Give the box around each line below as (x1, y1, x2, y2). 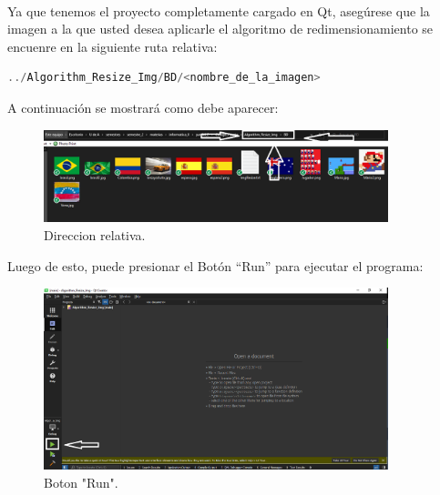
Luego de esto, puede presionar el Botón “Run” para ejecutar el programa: (7, 256, 424, 275)
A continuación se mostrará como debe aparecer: (7, 97, 279, 116)
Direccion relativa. (44, 226, 146, 245)
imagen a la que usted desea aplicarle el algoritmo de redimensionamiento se (7, 19, 434, 38)
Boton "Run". (44, 472, 118, 491)
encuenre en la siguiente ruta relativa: (7, 36, 218, 56)
